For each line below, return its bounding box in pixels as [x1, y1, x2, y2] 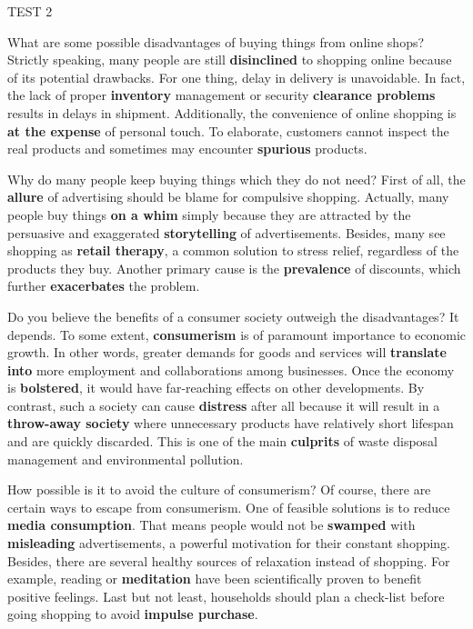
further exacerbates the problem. [7, 276, 200, 295]
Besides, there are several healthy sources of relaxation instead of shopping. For [7, 551, 450, 570]
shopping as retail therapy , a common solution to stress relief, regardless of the [7, 241, 459, 260]
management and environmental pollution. [7, 449, 244, 468]
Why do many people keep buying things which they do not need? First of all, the [7, 169, 466, 188]
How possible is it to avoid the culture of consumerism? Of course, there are [7, 480, 431, 499]
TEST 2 [7, 2, 53, 20]
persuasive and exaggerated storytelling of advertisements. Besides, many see [7, 223, 446, 242]
